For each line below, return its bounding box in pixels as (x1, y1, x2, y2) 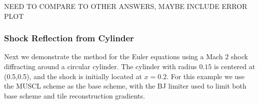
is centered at (214, 61, 255, 71)
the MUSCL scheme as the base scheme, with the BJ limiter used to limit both (4, 81, 246, 91)
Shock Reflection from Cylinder (4, 32, 134, 44)
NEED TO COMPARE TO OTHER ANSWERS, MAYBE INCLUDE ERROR (4, 1, 247, 11)
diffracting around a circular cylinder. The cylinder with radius (4, 61, 197, 71)
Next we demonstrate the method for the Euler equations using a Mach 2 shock (4, 51, 248, 62)
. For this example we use (166, 71, 245, 81)
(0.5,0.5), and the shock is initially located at (4, 71, 142, 81)
